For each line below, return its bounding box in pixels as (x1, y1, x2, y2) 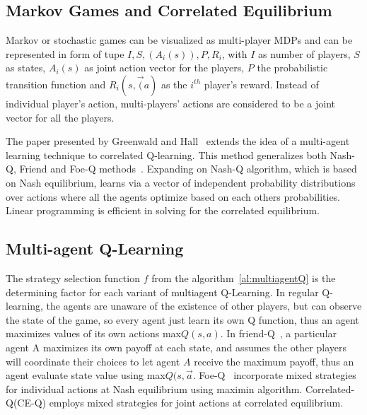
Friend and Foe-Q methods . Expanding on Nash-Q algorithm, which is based (19, 161, 357, 176)
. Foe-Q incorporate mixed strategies (192, 368, 356, 382)
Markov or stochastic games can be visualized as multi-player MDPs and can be (6, 33, 353, 47)
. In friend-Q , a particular (220, 326, 337, 341)
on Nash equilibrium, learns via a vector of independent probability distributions (6, 175, 356, 189)
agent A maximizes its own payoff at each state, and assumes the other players (6, 339, 346, 354)
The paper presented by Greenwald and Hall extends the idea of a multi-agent (6, 134, 350, 148)
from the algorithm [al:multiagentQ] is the (151, 270, 336, 285)
